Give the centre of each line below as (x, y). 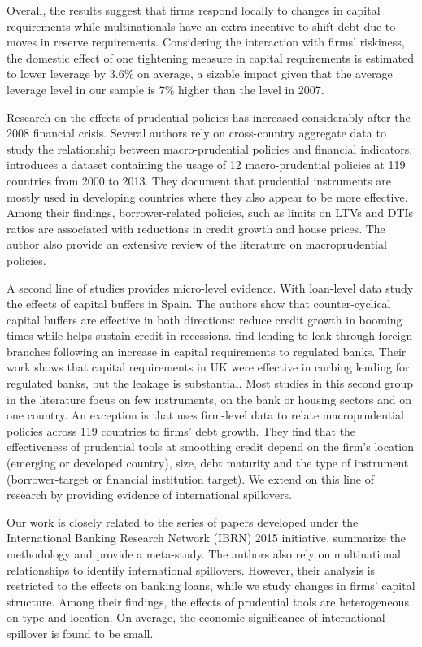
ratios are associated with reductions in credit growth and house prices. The (196, 228)
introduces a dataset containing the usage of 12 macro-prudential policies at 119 (206, 165)
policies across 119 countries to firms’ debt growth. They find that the (181, 430)
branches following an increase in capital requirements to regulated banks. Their (207, 351)
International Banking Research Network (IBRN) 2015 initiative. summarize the (207, 538)
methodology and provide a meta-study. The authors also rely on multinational (204, 554)
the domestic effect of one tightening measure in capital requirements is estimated (210, 57)
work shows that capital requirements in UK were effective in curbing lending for (208, 367)
